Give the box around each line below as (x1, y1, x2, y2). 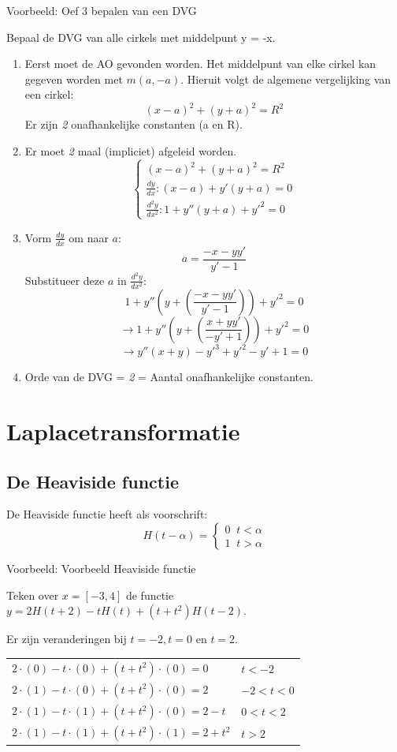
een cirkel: (24, 86, 74, 103)
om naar (69, 229, 109, 245)
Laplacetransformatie (6, 415, 240, 447)
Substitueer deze (24, 271, 105, 288)
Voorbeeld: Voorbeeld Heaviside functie (6, 560, 196, 577)
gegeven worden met (24, 70, 123, 87)
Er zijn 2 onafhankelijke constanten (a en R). (24, 116, 243, 133)
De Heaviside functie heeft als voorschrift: (6, 506, 208, 522)
